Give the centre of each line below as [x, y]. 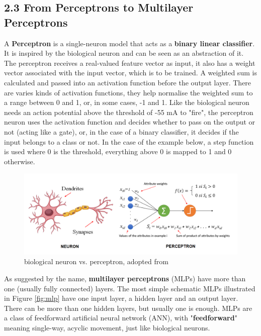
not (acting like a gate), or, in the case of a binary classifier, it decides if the [121, 131]
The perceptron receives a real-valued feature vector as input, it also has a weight [130, 63]
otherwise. [20, 161]
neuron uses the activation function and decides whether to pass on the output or [130, 122]
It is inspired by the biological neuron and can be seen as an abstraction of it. [124, 53]
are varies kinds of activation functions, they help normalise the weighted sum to [128, 92]
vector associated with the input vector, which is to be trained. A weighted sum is [130, 73]
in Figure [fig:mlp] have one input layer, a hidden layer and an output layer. [121, 298]
